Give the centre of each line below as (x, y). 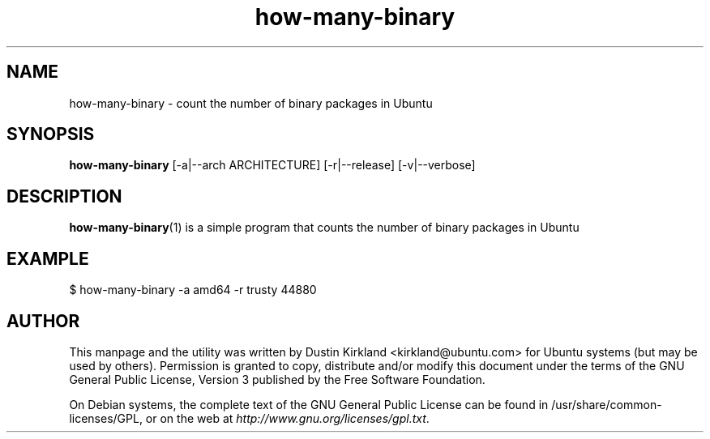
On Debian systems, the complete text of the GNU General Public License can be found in (309, 404)
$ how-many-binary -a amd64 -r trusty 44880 (193, 290)
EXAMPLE (48, 258)
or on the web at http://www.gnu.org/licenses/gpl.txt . (287, 418)
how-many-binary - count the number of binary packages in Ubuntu (251, 103)
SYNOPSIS (51, 134)
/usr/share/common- (607, 404)
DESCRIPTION (64, 196)
